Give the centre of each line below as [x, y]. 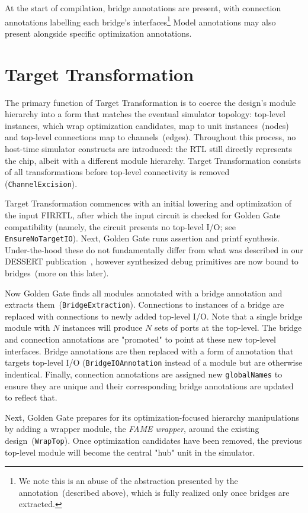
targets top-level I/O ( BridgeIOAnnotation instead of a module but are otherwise [154, 362]
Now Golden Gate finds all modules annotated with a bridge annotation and [144, 293]
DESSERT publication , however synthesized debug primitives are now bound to [152, 261]
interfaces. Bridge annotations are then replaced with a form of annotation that [149, 351]
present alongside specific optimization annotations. [98, 33]
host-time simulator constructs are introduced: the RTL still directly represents [148, 148]
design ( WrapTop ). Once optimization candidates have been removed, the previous [153, 440]
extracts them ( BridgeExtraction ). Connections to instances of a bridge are [145, 304]
